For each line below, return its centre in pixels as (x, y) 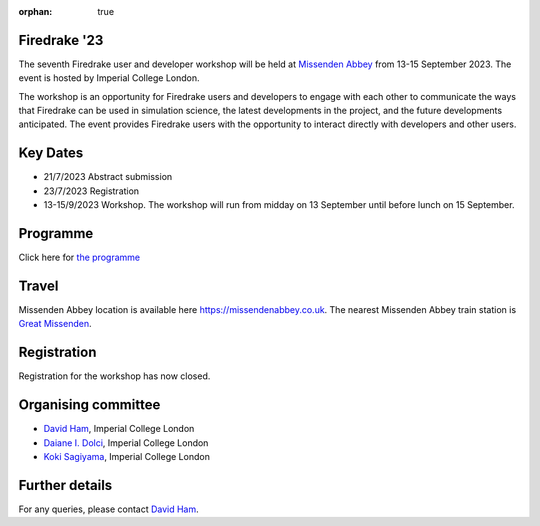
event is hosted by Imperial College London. (109, 78)
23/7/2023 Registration (91, 191)
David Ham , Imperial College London (119, 429)
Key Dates (51, 153)
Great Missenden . (55, 324)
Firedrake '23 (61, 40)
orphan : (35, 11)
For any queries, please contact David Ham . (108, 509)
